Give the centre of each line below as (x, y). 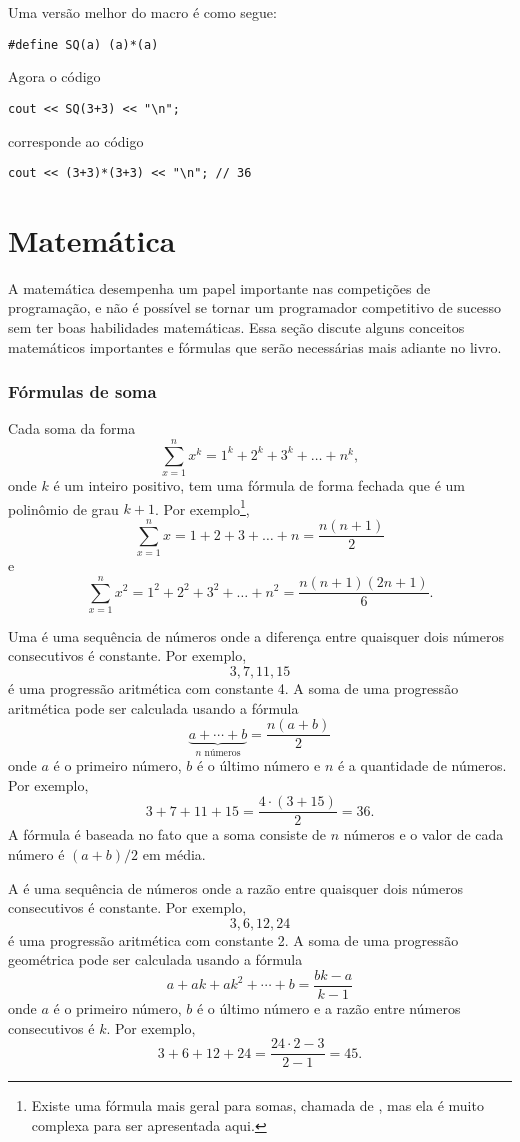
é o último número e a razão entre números (328, 1008)
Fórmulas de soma (82, 391)
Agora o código (54, 76)
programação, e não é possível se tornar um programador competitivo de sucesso (255, 307)
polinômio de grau (63, 508)
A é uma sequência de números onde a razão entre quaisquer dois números (236, 887)
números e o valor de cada (423, 834)
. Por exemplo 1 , (202, 507)
